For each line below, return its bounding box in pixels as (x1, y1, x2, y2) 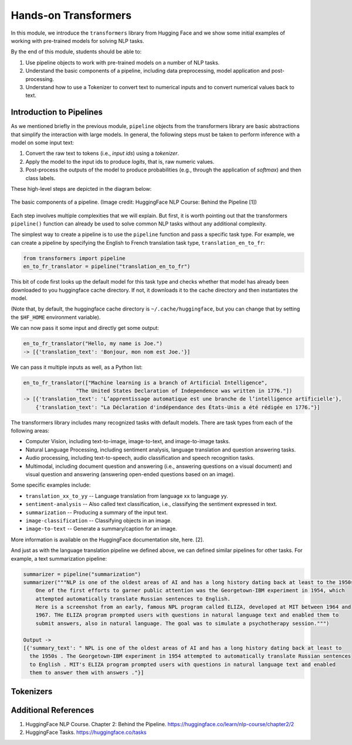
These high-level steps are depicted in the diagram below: (11, 185, 152, 192)
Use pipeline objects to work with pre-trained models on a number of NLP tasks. (25, 59, 220, 66)
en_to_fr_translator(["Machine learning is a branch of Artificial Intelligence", (23, 379, 268, 386)
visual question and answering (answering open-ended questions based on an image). (25, 471, 235, 478)
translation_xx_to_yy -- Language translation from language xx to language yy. (25, 492, 228, 499)
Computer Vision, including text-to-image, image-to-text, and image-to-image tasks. (25, 438, 231, 445)
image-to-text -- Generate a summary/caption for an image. (25, 525, 177, 532)
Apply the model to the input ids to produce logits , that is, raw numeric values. (25, 158, 215, 165)
